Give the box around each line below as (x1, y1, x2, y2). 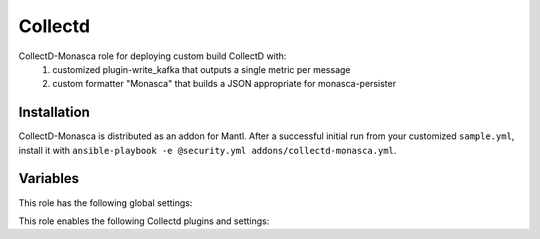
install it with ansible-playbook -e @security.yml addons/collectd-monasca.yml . (18, 144, 397, 156)
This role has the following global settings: (18, 196, 193, 209)
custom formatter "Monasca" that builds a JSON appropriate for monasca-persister (52, 78, 397, 90)
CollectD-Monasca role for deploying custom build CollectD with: (18, 50, 287, 62)
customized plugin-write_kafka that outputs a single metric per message (52, 63, 351, 75)
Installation (18, 104, 90, 121)
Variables (18, 170, 80, 187)
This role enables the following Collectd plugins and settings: (18, 215, 270, 227)
